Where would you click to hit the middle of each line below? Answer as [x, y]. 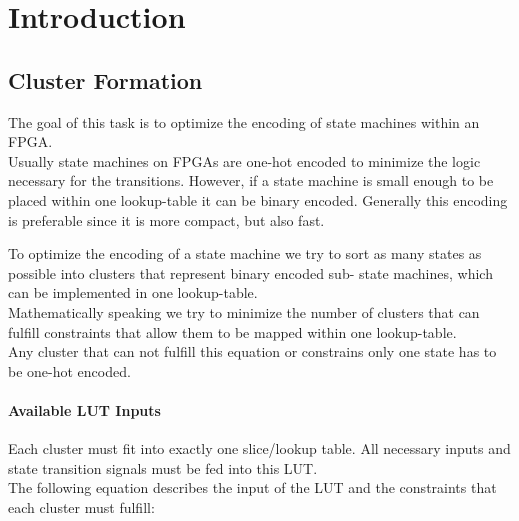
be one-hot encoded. [69, 370]
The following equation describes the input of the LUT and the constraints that [252, 487]
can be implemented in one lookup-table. [133, 292]
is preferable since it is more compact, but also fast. [166, 219]
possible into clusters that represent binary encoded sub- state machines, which [250, 272]
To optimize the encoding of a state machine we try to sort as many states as [245, 253]
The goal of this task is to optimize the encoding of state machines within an [244, 121]
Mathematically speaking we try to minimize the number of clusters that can [244, 311]
